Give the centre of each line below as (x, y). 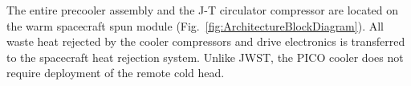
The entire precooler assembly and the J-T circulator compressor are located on (203, 10)
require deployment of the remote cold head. (116, 73)
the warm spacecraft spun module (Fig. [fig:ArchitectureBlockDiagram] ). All (195, 25)
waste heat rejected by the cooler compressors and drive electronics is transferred (206, 41)
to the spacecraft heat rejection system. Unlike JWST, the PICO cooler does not (205, 57)
